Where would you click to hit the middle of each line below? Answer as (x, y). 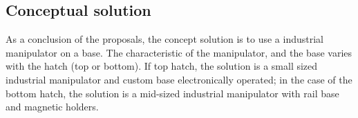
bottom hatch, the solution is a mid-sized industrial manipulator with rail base (172, 93)
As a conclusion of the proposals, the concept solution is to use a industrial (164, 39)
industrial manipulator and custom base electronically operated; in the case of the (179, 79)
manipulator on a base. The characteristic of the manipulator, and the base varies (179, 52)
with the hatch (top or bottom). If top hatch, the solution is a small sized (162, 66)
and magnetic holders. (52, 107)
